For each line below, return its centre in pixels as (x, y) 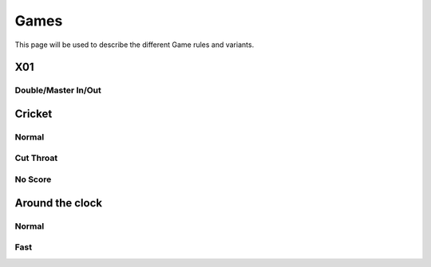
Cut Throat (36, 158)
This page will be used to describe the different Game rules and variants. (134, 45)
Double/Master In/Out (58, 90)
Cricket (34, 114)
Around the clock (59, 203)
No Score (33, 179)
